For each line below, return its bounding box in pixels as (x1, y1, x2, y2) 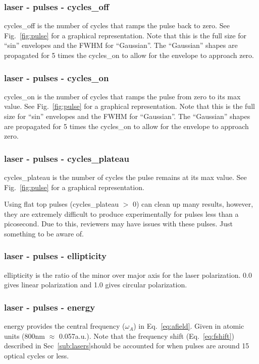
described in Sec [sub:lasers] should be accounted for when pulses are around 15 (4, 340, 249, 351)
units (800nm (4, 330, 45, 341)
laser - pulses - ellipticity (4, 250, 107, 262)
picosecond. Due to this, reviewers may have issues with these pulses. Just (4, 218, 233, 229)
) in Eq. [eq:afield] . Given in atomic (133, 321, 244, 331)
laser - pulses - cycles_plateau (4, 152, 129, 164)
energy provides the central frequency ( (4, 321, 125, 331)
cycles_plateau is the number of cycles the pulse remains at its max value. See (4, 172, 247, 182)
